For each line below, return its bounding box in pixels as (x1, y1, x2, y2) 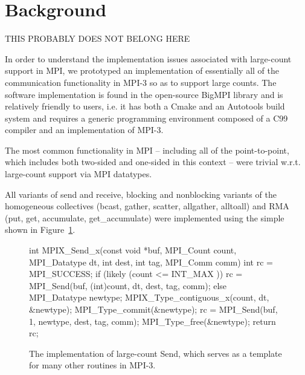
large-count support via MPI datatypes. (5, 168, 152, 180)
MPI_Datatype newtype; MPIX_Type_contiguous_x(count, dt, (29, 291, 269, 304)
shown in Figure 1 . (5, 223, 75, 236)
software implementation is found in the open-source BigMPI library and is (5, 88, 283, 100)
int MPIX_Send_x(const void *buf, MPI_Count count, (29, 244, 237, 256)
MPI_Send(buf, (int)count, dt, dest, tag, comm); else (29, 279, 227, 292)
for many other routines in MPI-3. (29, 359, 156, 371)
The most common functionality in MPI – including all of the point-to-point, (5, 143, 289, 156)
